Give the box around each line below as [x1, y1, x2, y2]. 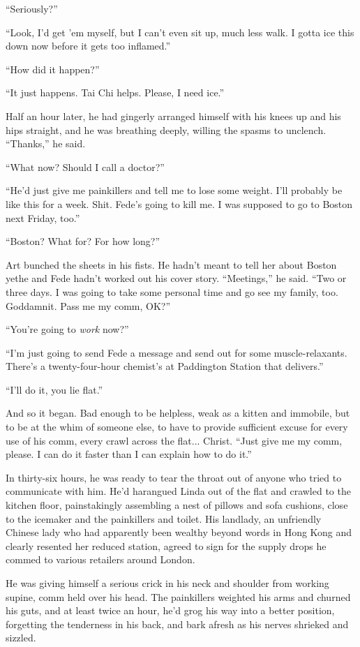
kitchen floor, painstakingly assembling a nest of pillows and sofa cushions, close [6, 498, 348, 512]
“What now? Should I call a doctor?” [6, 159, 165, 174]
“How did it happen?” [6, 61, 100, 76]
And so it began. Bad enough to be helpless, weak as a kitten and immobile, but [6, 406, 350, 420]
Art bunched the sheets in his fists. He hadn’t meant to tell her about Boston [6, 257, 337, 272]
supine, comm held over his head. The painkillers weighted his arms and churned [6, 589, 351, 604]
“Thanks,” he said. [6, 136, 86, 151]
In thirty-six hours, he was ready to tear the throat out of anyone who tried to [6, 470, 342, 484]
